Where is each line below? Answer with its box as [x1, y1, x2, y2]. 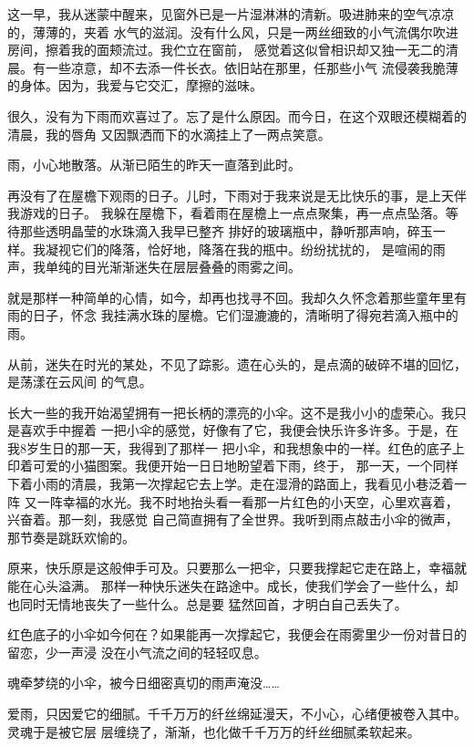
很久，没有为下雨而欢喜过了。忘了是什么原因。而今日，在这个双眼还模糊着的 [7, 106, 467, 125]
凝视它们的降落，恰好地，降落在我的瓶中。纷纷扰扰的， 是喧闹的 [45, 239, 433, 258]
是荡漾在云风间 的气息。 [7, 372, 152, 391]
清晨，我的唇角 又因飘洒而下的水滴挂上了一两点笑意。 [7, 124, 331, 143]
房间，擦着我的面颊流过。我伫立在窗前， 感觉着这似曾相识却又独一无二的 [7, 40, 446, 59]
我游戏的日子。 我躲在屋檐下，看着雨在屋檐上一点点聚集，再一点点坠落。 [7, 203, 446, 223]
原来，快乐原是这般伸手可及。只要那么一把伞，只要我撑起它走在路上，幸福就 [7, 558, 467, 577]
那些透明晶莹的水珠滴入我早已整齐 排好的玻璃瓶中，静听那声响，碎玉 [19, 221, 433, 240]
